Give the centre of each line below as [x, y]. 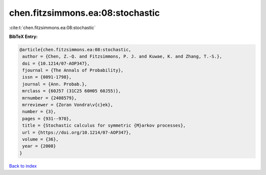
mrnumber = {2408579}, [50, 98]
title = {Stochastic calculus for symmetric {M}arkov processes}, [104, 125]
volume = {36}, [41, 139]
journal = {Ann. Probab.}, [55, 84]
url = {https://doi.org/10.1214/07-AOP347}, [77, 132]
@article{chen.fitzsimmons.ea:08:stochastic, [75, 50]
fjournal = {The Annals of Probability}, [73, 70]
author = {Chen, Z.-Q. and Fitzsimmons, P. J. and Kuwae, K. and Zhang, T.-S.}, [122, 56]
